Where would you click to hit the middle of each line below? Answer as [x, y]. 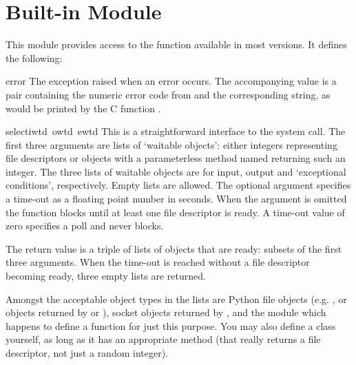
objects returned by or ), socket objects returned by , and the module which [166, 312]
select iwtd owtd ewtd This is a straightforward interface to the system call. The [176, 131]
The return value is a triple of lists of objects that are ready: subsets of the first [174, 248]
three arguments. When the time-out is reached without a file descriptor [158, 262]
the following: [34, 58]
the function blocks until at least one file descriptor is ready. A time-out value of [175, 212]
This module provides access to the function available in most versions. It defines [176, 44]
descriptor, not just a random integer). [87, 353]
